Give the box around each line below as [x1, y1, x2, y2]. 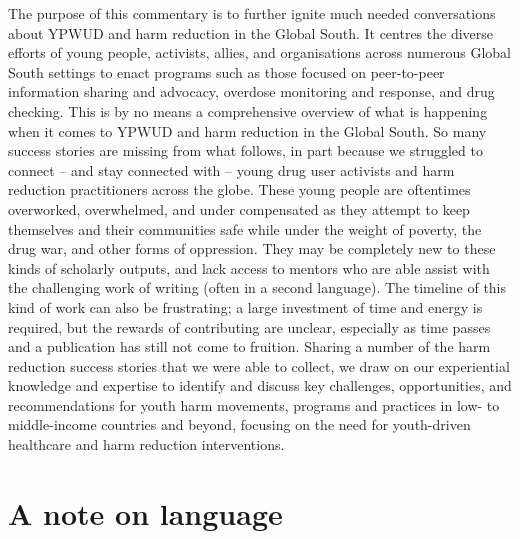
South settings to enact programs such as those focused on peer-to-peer [8, 61, 445, 82]
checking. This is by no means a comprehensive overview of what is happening [8, 100, 488, 121]
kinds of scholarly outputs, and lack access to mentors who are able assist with [8, 257, 490, 278]
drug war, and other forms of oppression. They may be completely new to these [8, 238, 496, 259]
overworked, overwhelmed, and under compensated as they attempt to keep [8, 198, 470, 219]
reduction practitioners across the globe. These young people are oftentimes [8, 179, 471, 200]
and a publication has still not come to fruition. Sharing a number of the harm [8, 336, 491, 357]
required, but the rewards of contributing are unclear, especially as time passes [8, 316, 491, 337]
